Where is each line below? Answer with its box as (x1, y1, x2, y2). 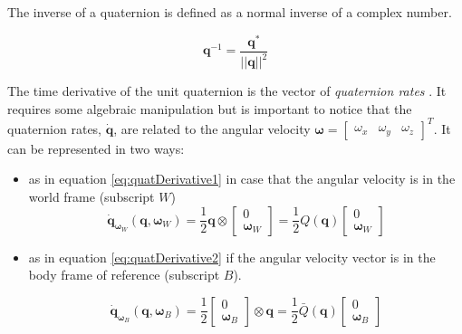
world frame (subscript (28, 186, 155, 205)
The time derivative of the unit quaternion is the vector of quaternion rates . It (7, 81, 447, 100)
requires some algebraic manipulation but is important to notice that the (7, 99, 412, 118)
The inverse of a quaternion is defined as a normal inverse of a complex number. (7, 3, 452, 21)
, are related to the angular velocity (113, 119, 311, 138)
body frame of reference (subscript (28, 265, 220, 284)
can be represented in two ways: (7, 138, 185, 157)
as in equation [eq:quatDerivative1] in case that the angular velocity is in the (28, 169, 456, 188)
